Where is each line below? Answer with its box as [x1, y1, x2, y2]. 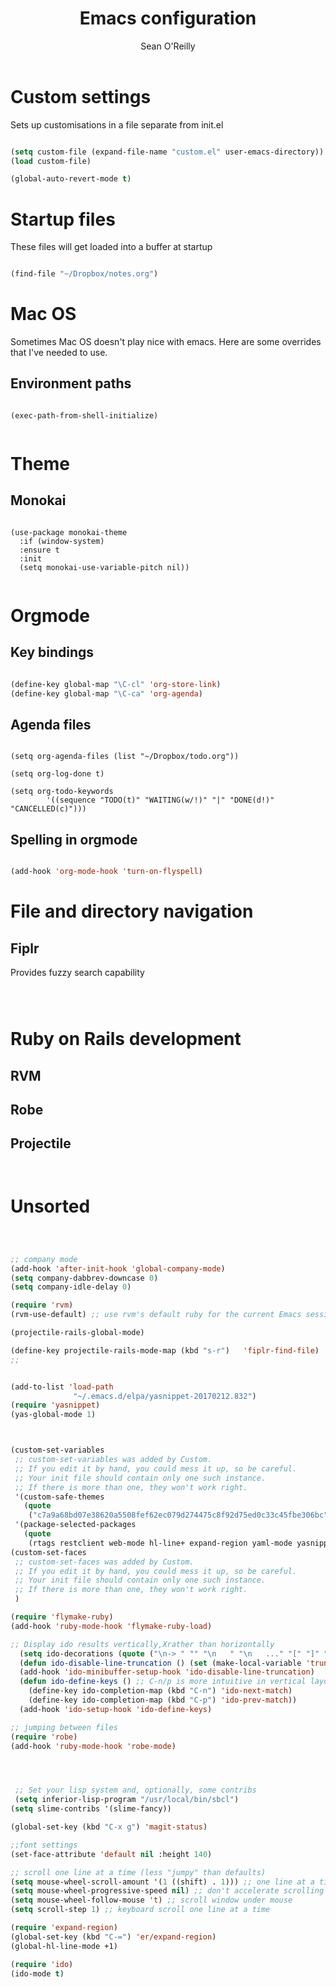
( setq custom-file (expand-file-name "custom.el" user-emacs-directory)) [10, 147, 325, 157]
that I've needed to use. [10, 347, 108, 359]
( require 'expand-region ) [10, 1923, 118, 1933]
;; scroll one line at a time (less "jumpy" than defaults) [10, 1867, 267, 1877]
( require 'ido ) [10, 1959, 74, 1969]
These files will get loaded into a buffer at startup [10, 241, 213, 253]
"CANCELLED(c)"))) [10, 804, 87, 814]
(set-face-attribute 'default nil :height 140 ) [10, 1849, 213, 1859]
